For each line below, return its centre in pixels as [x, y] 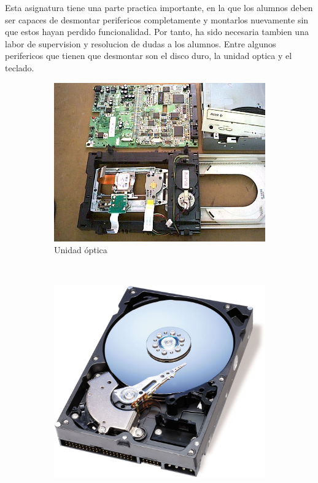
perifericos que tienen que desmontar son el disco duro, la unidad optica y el [149, 56]
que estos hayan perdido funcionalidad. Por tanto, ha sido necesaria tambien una [157, 32]
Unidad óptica [81, 250]
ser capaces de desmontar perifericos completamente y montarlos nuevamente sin [157, 19]
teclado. [20, 67]
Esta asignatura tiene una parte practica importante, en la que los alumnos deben [159, 7]
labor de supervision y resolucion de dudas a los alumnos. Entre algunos [141, 43]
